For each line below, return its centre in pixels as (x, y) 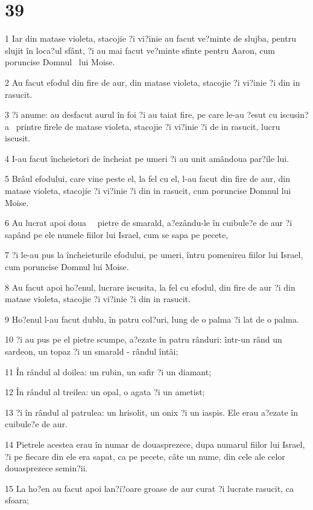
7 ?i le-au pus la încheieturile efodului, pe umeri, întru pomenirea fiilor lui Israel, (154, 255)
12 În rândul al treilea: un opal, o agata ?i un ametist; (105, 392)
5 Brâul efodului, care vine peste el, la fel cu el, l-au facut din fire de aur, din (147, 179)
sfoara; (17, 500)
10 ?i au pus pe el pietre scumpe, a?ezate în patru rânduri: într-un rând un (144, 339)
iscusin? (294, 115)
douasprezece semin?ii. (46, 468)
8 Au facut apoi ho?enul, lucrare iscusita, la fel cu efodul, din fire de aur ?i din (150, 287)
